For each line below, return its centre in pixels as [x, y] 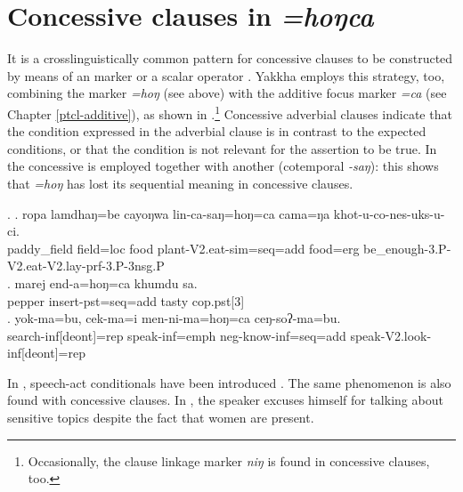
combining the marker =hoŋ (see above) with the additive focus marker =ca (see [227, 93]
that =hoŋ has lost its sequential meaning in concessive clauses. [180, 183]
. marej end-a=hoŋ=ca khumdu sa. [102, 282]
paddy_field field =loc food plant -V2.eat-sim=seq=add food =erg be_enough [216, 248]
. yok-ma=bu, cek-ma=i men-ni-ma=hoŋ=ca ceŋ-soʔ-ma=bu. [174, 318]
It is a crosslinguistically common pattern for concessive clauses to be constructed [230, 58]
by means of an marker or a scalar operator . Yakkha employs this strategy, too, [226, 75]
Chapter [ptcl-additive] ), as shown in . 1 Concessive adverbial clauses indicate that [230, 112]
